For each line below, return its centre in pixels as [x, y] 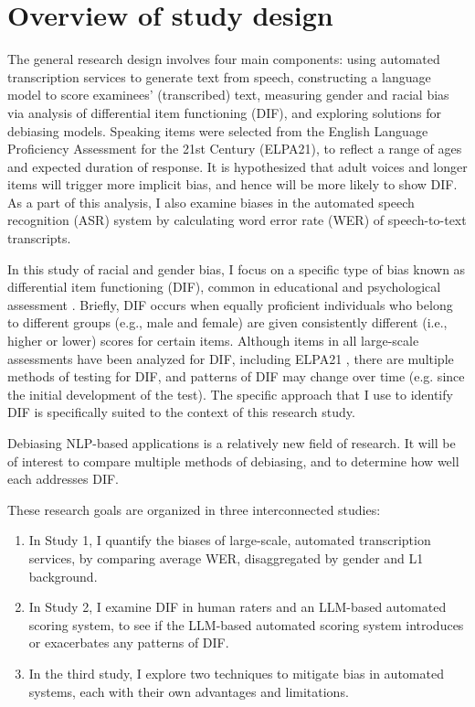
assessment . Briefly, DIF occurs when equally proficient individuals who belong [230, 304]
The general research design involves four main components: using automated [224, 59]
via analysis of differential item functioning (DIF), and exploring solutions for [224, 112]
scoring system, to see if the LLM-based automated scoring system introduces [246, 624]
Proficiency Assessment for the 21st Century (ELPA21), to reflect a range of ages [235, 149]
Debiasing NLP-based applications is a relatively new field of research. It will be [232, 443]
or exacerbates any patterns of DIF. [129, 643]
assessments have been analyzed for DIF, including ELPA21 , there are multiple [231, 358]
